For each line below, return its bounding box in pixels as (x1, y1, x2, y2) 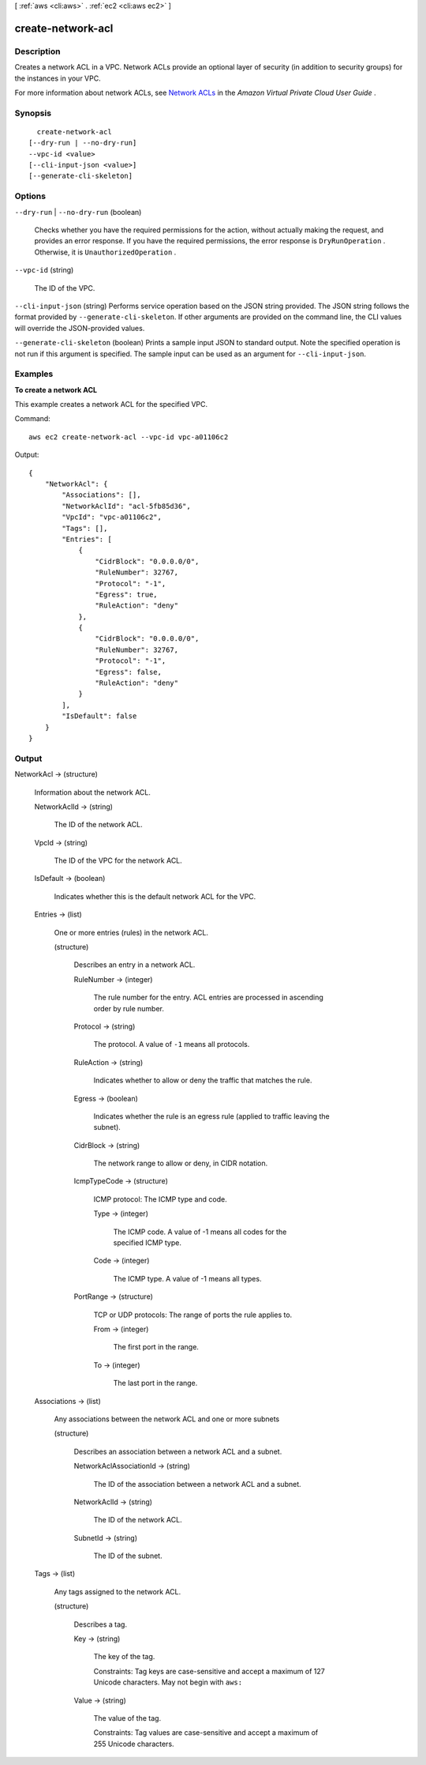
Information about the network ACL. (34, 787, 151, 797)
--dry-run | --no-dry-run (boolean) (14, 207, 142, 216)
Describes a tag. (73, 1620, 128, 1629)
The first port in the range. (113, 1342, 199, 1352)
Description (14, 46, 61, 57)
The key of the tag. (93, 1652, 155, 1662)
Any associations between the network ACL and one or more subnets (54, 1414, 280, 1424)
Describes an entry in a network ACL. (73, 960, 196, 969)
